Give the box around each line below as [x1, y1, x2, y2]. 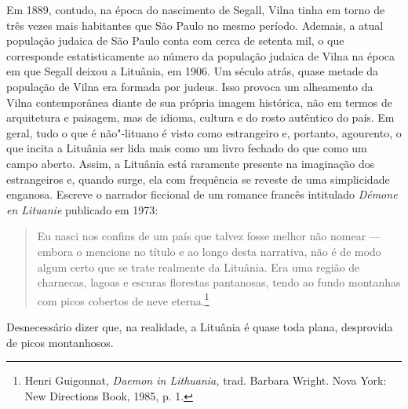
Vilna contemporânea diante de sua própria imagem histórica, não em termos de [6, 93, 392, 110]
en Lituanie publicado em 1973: [6, 201, 158, 217]
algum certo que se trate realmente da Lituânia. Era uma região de [37, 258, 360, 275]
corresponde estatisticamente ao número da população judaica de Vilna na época [6, 47, 395, 64]
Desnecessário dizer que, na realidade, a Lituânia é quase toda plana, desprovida [6, 318, 393, 334]
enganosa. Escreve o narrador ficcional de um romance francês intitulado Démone [6, 186, 398, 203]
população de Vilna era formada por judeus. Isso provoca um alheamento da [6, 78, 373, 94]
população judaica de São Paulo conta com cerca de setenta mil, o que [6, 32, 344, 49]
